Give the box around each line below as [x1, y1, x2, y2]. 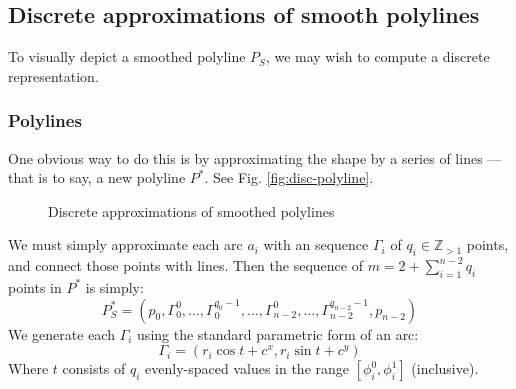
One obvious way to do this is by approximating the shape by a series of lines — [8, 147, 502, 168]
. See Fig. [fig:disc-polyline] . [204, 167, 374, 188]
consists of [62, 358, 126, 379]
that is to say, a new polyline [8, 167, 186, 188]
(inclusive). [411, 358, 479, 379]
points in [8, 276, 62, 297]
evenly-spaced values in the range [145, 358, 350, 379]
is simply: [85, 276, 144, 297]
